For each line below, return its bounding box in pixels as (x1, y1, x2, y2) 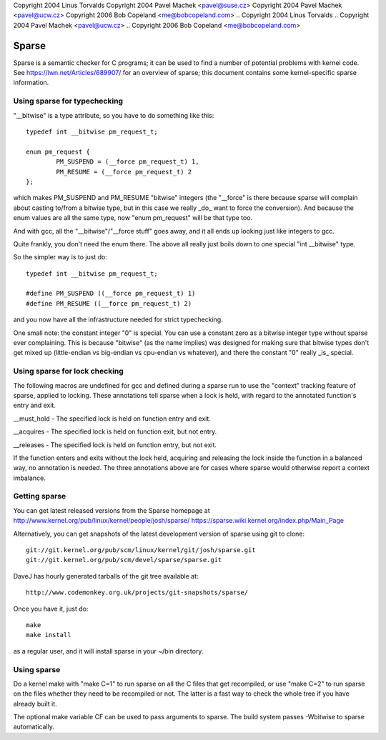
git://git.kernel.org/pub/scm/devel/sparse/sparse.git (26, 556, 222, 564)
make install (26, 631, 71, 639)
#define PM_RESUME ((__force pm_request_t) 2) (26, 299, 192, 307)
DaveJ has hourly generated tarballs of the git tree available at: (13, 571, 199, 580)
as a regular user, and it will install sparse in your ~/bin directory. (13, 646, 204, 655)
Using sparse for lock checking (13, 366, 124, 376)
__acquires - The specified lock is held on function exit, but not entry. (13, 427, 217, 436)
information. (13, 79, 49, 87)
